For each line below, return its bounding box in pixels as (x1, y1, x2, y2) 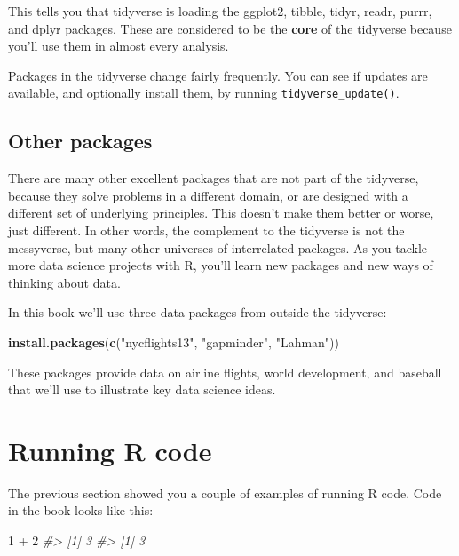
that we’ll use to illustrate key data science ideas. (8, 380, 276, 399)
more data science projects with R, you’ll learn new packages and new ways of (8, 256, 433, 274)
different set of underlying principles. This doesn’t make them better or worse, (8, 203, 434, 222)
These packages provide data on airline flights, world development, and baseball (8, 362, 442, 381)
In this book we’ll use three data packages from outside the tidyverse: (8, 303, 387, 322)
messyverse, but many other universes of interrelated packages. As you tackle (8, 238, 428, 257)
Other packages (8, 127, 153, 155)
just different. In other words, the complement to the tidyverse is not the (8, 221, 405, 240)
